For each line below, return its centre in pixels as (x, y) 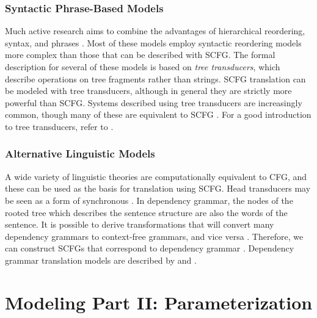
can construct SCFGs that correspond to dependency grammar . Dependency (150, 248)
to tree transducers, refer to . (59, 126)
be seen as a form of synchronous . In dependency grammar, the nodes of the (149, 200)
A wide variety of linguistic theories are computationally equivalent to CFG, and (156, 176)
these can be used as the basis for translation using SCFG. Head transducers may (158, 188)
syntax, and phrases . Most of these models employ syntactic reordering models (153, 42)
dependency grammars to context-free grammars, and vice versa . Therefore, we (154, 236)
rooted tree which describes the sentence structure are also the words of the (146, 212)
